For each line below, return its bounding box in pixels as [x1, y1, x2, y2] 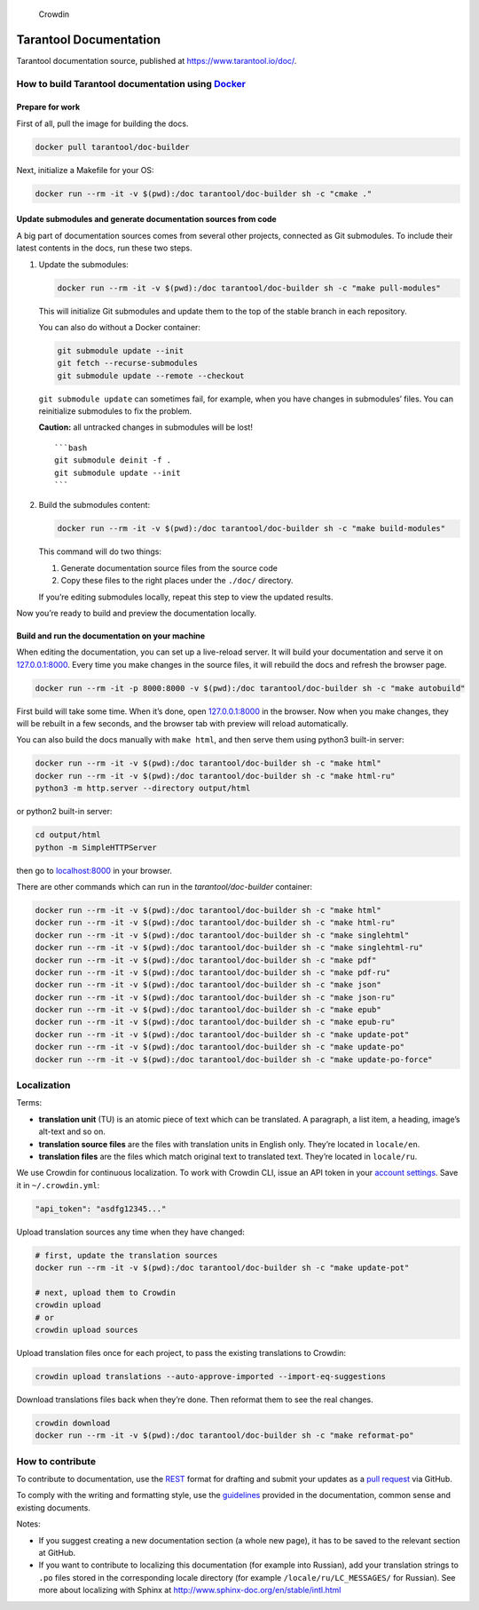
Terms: [16, 1098, 43, 1108]
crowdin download [35, 1417, 111, 1428]
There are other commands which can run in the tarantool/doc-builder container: [16, 881, 312, 892]
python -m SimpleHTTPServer [35, 842, 157, 853]
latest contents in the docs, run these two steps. [16, 242, 192, 253]
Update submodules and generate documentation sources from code [16, 214, 277, 225]
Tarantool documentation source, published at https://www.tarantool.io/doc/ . [16, 55, 297, 66]
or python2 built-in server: [16, 806, 113, 817]
